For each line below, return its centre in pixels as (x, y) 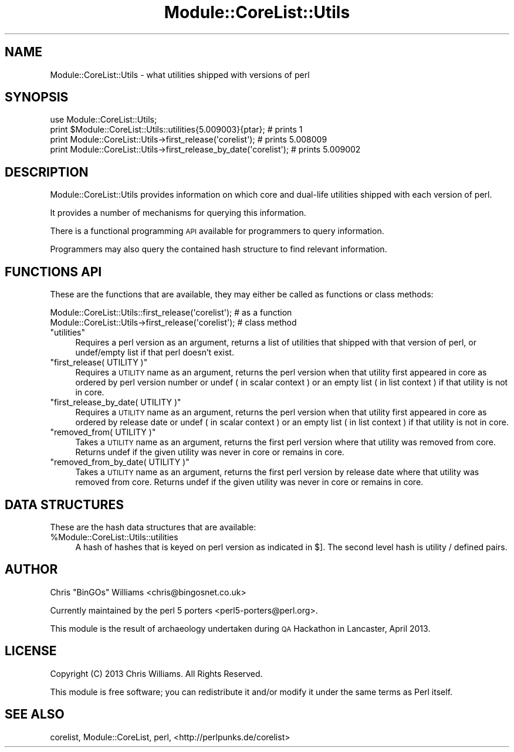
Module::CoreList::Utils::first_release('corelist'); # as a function (171, 313)
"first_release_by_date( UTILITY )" (116, 402)
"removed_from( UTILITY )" (103, 432)
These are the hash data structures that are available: (153, 527)
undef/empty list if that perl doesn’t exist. (155, 353)
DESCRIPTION (47, 172)
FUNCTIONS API (53, 272)
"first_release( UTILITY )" (99, 363)
